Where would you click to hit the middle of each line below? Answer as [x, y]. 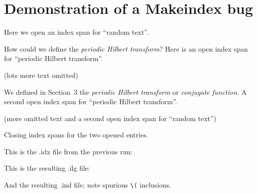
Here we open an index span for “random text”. [76, 32]
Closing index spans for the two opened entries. [76, 135]
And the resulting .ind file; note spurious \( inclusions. [88, 185]
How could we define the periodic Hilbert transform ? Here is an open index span [126, 48]
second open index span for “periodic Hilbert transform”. [91, 101]
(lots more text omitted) [41, 75]
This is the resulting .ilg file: [47, 168]
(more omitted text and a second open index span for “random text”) [110, 118]
